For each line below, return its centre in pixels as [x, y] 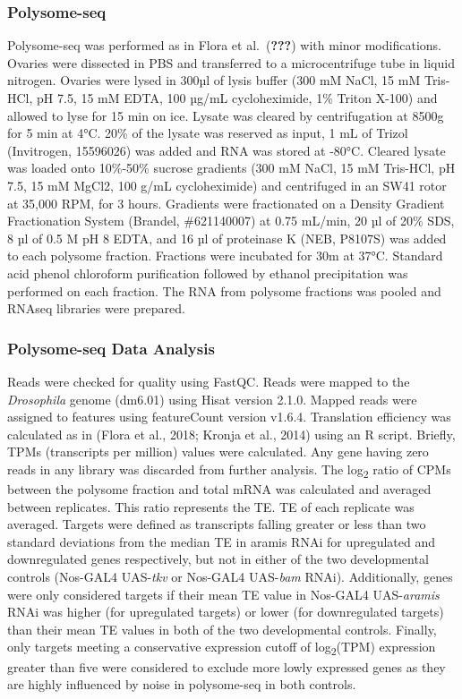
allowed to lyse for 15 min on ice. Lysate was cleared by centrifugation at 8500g [226, 115]
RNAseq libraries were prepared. [96, 308]
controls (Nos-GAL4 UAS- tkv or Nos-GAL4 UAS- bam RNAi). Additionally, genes [230, 576]
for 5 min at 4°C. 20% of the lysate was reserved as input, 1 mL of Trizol [208, 133]
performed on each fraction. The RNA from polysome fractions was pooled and [224, 290]
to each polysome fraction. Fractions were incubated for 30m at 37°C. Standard [225, 256]
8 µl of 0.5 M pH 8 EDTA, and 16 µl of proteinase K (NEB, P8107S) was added [227, 238]
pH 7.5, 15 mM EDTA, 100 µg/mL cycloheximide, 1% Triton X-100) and [237, 98]
